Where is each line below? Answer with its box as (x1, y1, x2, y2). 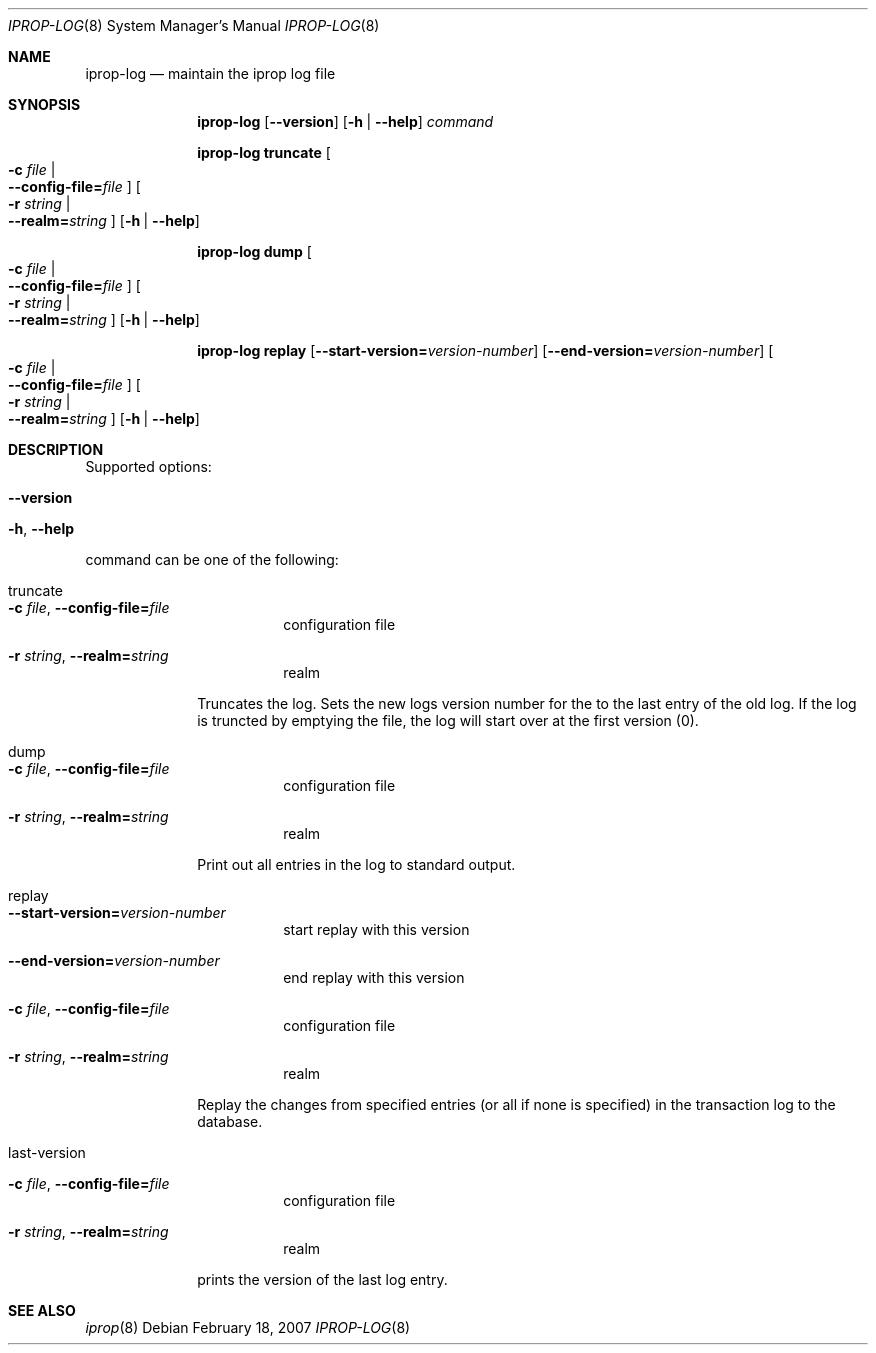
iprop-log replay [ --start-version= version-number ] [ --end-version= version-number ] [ (197, 342, 774, 359)
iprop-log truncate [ (197, 144, 331, 161)
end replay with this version (283, 969, 465, 986)
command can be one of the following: (85, 551, 339, 568)
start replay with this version (283, 921, 470, 938)
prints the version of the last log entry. (197, 1271, 448, 1288)
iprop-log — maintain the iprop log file (85, 65, 336, 82)
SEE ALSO (8, 1302, 76, 1319)
